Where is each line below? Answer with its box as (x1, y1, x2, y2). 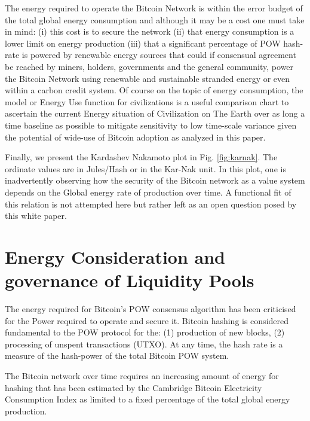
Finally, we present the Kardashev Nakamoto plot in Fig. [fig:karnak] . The (5, 151, 278, 163)
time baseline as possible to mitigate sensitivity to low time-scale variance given (5, 118, 297, 131)
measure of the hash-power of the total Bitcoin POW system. (5, 349, 229, 362)
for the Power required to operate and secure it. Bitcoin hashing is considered (5, 314, 289, 327)
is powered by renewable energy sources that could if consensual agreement (22, 48, 296, 61)
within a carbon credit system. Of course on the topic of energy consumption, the (5, 84, 303, 96)
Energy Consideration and (5, 244, 225, 269)
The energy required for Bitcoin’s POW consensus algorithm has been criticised (5, 303, 296, 315)
